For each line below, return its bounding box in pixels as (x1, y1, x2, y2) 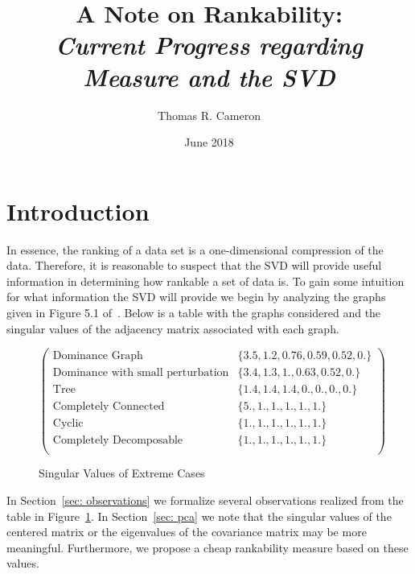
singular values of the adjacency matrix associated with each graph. (6, 320, 339, 337)
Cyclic (52, 418, 84, 430)
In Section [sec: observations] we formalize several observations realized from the (6, 492, 404, 509)
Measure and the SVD (83, 60, 335, 93)
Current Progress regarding (55, 28, 363, 62)
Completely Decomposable (52, 435, 183, 447)
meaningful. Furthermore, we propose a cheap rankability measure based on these (6, 539, 409, 555)
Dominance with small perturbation (52, 367, 229, 379)
